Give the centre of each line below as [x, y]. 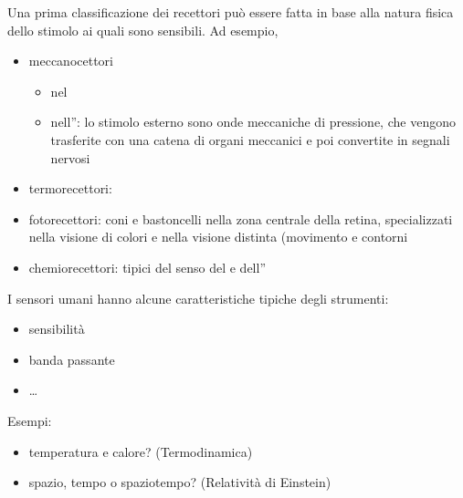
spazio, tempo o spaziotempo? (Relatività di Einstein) [180, 482]
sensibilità [57, 329]
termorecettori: [70, 188]
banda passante [72, 359]
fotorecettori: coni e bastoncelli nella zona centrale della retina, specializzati [241, 218]
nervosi [70, 157]
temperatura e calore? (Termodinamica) [141, 451]
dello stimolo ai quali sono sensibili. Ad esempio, [143, 30]
